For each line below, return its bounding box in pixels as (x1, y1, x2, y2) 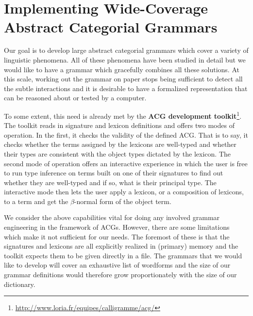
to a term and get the (4, 196, 68, 206)
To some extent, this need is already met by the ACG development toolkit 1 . (4, 109, 242, 121)
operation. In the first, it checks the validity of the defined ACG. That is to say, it (4, 129, 248, 140)
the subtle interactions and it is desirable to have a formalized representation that (4, 83, 248, 93)
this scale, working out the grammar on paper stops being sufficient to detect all (4, 74, 243, 84)
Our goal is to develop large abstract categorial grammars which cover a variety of (4, 45, 249, 55)
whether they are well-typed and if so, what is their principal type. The (4, 177, 217, 187)
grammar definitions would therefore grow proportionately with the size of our (4, 269, 237, 280)
